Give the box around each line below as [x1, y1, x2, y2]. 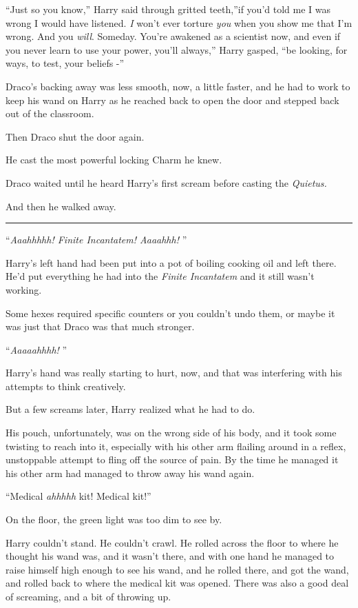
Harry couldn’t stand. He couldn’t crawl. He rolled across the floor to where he [6, 535, 339, 549]
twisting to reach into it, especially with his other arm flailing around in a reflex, [6, 438, 346, 453]
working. [6, 282, 42, 296]
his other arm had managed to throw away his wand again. [6, 465, 255, 480]
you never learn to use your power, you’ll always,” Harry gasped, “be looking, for [6, 42, 348, 57]
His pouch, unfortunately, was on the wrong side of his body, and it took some [6, 425, 337, 440]
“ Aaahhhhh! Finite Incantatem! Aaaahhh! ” [6, 232, 187, 247]
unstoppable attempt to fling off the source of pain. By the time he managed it [6, 452, 339, 467]
